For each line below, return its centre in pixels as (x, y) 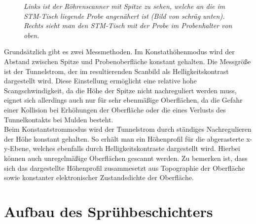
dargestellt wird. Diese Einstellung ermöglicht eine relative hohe (100, 81)
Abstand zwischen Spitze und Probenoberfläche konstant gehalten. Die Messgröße (128, 61)
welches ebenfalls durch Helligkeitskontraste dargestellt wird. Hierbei (136, 148)
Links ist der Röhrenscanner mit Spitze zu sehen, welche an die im (125, 6)
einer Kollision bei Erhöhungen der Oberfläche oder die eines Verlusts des (115, 109)
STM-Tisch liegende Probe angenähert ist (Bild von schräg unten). (124, 16)
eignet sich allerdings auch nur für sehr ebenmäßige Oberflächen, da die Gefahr (123, 100)
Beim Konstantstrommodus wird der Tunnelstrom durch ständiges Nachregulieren (128, 129)
